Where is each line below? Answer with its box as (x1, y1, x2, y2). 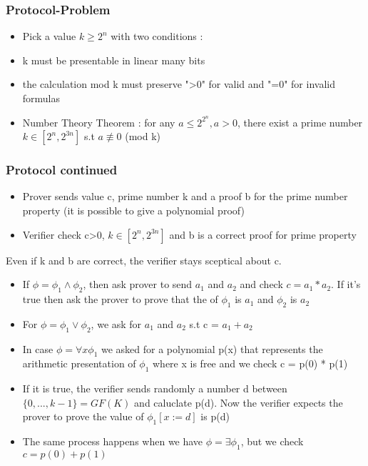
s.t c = (189, 316, 219, 331)
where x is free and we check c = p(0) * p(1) (153, 356, 348, 371)
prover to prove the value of (22, 409, 144, 424)
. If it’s (331, 277, 361, 292)
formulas (22, 91, 61, 105)
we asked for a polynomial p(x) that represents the (101, 341, 323, 356)
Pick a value (22, 29, 76, 44)
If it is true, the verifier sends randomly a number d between (22, 381, 287, 396)
